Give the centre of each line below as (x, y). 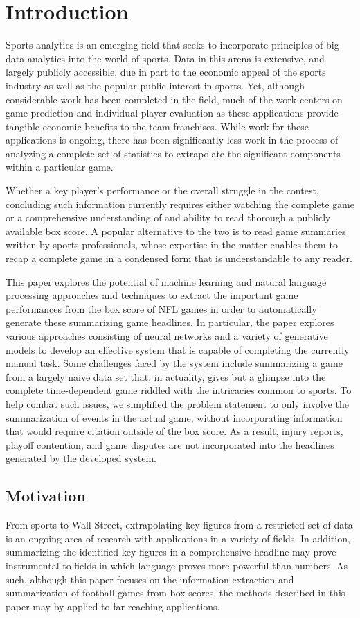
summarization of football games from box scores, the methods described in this (175, 593)
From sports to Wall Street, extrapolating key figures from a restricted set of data (179, 525)
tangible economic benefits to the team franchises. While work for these (157, 126)
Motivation (46, 496)
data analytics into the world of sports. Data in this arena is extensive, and (165, 58)
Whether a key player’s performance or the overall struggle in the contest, (162, 190)
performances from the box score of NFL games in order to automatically (161, 308)
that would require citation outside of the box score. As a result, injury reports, (174, 431)
